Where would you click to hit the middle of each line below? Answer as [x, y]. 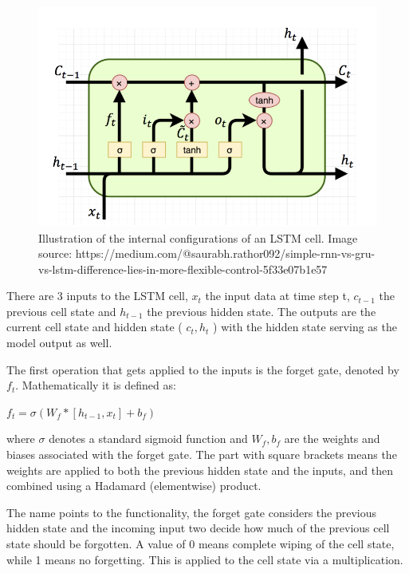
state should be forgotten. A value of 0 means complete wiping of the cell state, [201, 543]
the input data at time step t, [277, 296]
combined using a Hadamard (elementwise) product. [134, 486]
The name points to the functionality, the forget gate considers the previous [191, 512]
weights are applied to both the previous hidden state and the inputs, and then [200, 470]
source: [55, 253]
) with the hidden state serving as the [305, 327]
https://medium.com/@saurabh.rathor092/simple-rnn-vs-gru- [225, 253]
